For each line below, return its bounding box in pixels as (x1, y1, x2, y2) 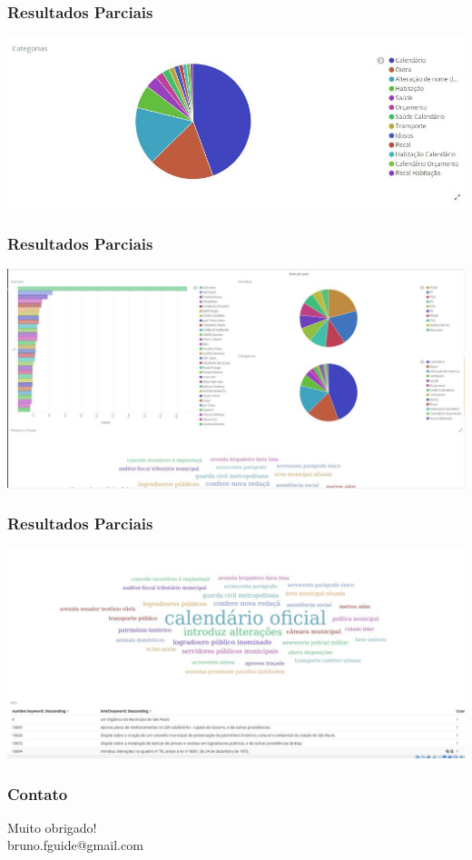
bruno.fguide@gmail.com (7, 835, 143, 855)
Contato (7, 782, 68, 805)
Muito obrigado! (7, 817, 97, 836)
